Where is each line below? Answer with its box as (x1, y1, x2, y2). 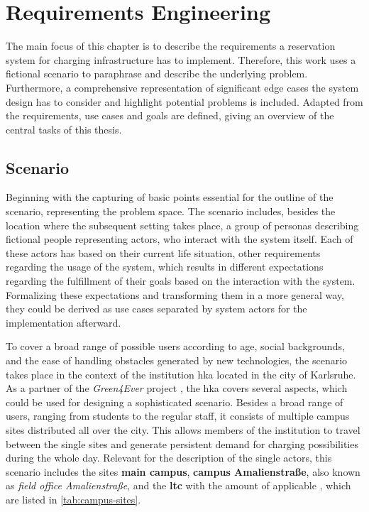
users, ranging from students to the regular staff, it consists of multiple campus (6, 408, 350, 423)
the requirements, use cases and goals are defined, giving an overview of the (6, 108, 334, 123)
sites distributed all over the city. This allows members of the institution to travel (6, 422, 360, 437)
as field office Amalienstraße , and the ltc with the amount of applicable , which (6, 478, 351, 493)
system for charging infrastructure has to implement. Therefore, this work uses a (6, 52, 356, 67)
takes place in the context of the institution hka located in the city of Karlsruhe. (6, 366, 356, 381)
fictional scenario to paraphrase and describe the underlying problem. (6, 66, 308, 81)
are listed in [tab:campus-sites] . (6, 491, 141, 506)
